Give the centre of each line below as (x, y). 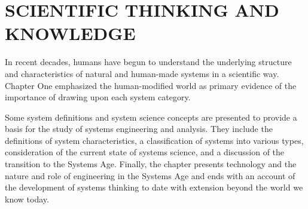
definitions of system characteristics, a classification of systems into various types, (154, 140)
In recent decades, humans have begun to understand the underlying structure (148, 62)
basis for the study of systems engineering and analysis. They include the (139, 129)
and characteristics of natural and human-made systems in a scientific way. (142, 73)
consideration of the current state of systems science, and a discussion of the (145, 152)
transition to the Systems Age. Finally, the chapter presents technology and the (151, 164)
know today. (27, 199)
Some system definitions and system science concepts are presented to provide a (151, 117)
